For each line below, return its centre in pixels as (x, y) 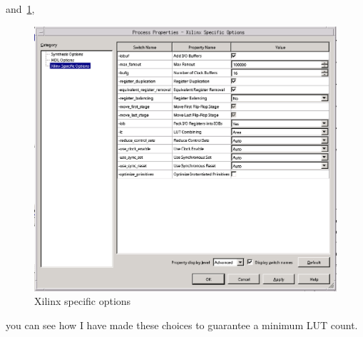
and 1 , (20, 9)
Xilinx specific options (83, 301)
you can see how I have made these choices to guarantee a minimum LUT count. (182, 325)
